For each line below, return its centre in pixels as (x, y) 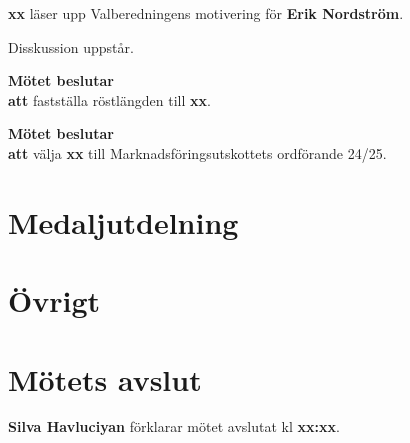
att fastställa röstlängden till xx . (109, 99)
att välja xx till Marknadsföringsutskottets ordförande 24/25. (197, 152)
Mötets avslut (105, 378)
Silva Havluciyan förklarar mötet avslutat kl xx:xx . (174, 426)
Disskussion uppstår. (71, 46)
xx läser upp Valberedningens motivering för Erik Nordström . (206, 13)
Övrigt (54, 300)
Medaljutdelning (123, 221)
